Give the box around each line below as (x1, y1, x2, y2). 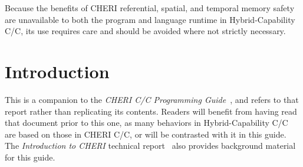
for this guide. (5, 151, 55, 163)
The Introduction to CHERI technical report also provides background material (5, 139, 296, 152)
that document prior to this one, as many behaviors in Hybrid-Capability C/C (5, 116, 288, 129)
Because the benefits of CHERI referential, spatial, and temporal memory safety (5, 2, 295, 14)
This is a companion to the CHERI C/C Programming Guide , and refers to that (5, 93, 299, 105)
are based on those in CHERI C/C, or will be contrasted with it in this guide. (5, 128, 286, 140)
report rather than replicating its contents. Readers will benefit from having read (5, 105, 297, 117)
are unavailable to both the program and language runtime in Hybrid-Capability (5, 13, 295, 25)
